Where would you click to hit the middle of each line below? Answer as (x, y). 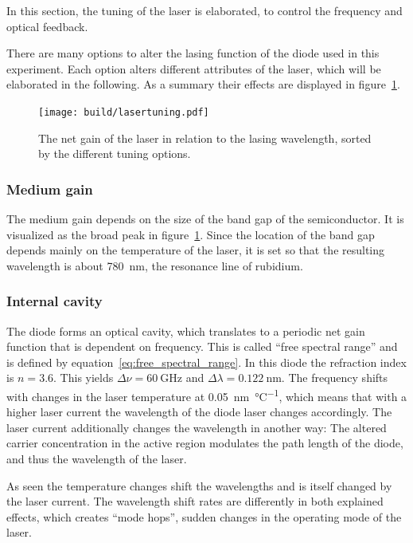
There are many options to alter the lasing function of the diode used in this (193, 53)
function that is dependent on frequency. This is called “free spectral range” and (202, 346)
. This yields (84, 378)
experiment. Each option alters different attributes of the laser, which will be (194, 68)
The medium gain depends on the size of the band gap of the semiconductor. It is (205, 219)
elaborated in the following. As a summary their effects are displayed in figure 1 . (203, 84)
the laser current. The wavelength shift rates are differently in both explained (195, 501)
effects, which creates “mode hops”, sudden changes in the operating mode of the (204, 516)
